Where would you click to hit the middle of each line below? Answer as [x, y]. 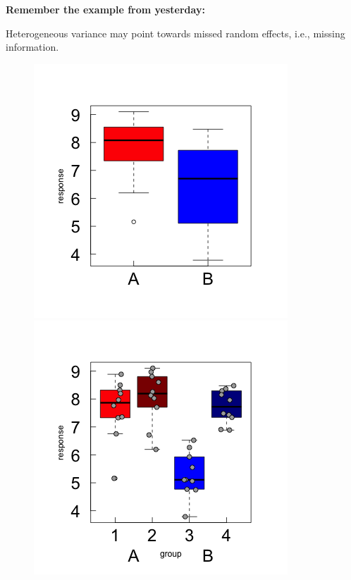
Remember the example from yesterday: [105, 9]
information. [32, 47]
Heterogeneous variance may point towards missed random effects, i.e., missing [175, 33]
